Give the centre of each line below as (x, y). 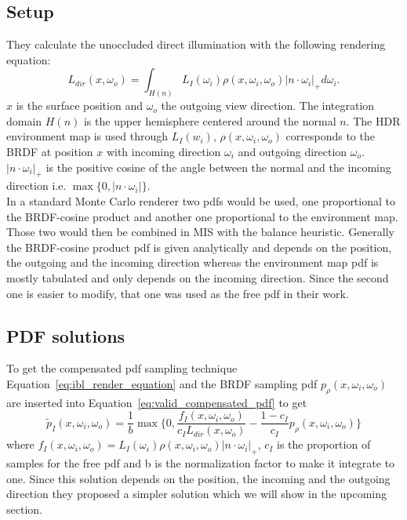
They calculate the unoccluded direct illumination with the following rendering (196, 44)
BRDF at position (50, 152)
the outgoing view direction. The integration (268, 105)
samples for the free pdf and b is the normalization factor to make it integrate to (201, 463)
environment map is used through (87, 136)
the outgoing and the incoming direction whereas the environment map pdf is (193, 262)
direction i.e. (36, 185)
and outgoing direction (293, 152)
